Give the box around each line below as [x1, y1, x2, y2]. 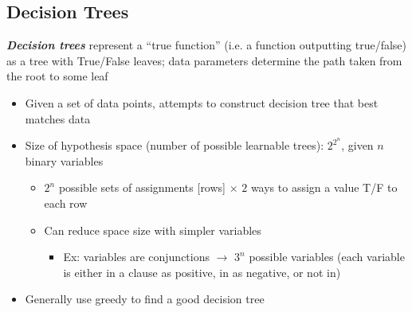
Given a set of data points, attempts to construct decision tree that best [25, 94, 379, 111]
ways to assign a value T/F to [250, 179, 398, 196]
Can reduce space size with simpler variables [44, 221, 261, 238]
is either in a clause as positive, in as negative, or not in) [63, 263, 341, 280]
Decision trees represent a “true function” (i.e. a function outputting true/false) [6, 37, 407, 53]
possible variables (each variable [249, 248, 405, 265]
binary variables [25, 152, 104, 169]
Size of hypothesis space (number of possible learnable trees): [25, 137, 324, 154]
